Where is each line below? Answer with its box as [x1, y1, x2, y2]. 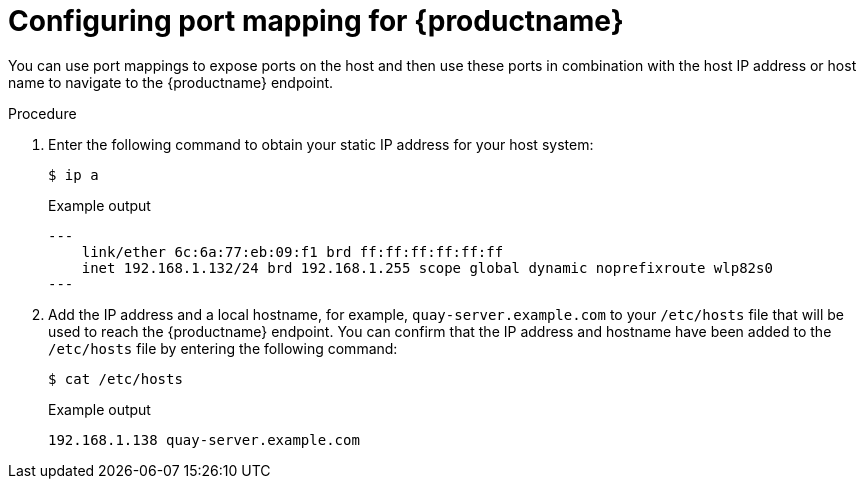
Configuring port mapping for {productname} [8, 4, 624, 38]
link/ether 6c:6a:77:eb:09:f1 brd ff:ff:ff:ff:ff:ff [81, 243, 504, 260]
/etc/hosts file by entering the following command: [48, 339, 398, 357]
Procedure [8, 104, 77, 122]
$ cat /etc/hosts [48, 370, 183, 387]
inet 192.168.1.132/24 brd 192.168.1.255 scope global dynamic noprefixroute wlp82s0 [81, 259, 773, 276]
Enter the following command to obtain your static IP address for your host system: [48, 135, 594, 153]
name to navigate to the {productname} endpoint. [8, 73, 334, 91]
